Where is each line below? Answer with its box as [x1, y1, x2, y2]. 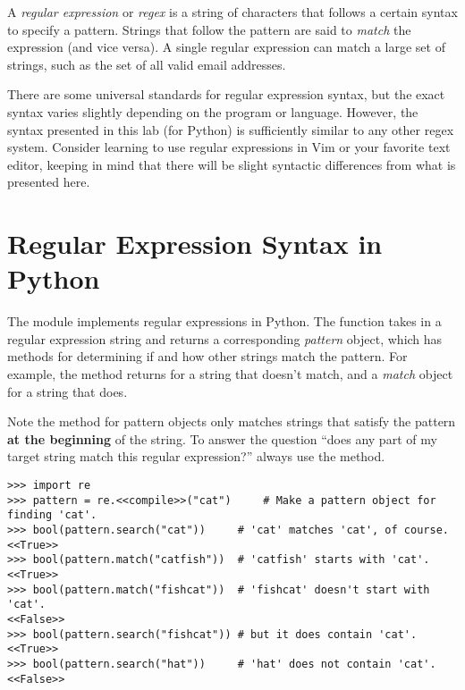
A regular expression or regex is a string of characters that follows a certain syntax [7, 3, 458, 21]
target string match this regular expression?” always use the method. [7, 447, 385, 466]
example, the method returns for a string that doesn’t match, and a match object [7, 365, 453, 383]
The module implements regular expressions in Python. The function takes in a [7, 312, 442, 331]
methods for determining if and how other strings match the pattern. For [7, 347, 408, 366]
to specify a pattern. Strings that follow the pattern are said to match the [7, 20, 411, 38]
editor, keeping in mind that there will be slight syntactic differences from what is [7, 155, 456, 173]
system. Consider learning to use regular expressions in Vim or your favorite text [7, 138, 451, 156]
